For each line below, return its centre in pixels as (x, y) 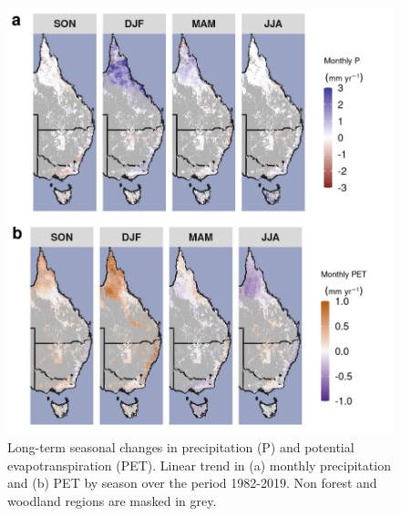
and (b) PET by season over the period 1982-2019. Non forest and (192, 483)
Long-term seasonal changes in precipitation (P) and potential (181, 446)
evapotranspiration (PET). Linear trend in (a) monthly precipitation (199, 465)
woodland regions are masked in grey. (112, 500)
